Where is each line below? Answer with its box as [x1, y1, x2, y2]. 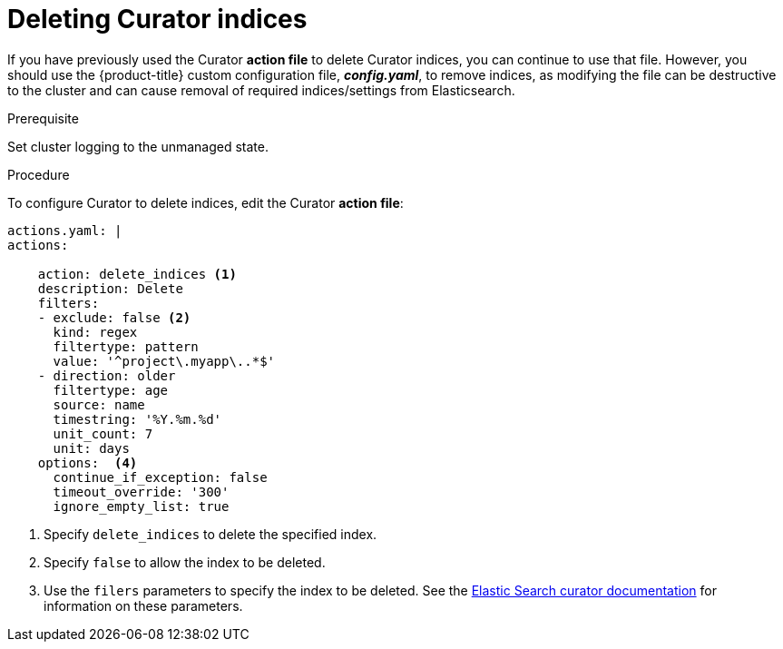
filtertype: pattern [53, 339, 199, 354]
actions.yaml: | [7, 222, 122, 238]
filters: [37, 295, 100, 310]
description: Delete [37, 280, 183, 296]
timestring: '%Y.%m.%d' [53, 411, 222, 427]
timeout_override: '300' [53, 484, 230, 499]
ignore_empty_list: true [53, 498, 230, 514]
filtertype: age [53, 382, 169, 398]
